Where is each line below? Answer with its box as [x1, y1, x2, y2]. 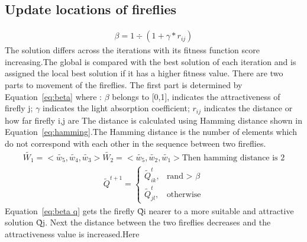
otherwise [166, 190, 201, 199]
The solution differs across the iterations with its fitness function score [5, 44, 260, 56]
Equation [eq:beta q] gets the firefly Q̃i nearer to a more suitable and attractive [5, 204, 294, 217]
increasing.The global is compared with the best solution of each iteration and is [5, 55, 296, 67]
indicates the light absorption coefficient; [43, 102, 190, 114]
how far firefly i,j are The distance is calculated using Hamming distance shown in [5, 114, 302, 126]
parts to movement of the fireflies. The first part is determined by [5, 79, 243, 91]
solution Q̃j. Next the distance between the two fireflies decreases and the [5, 216, 271, 228]
